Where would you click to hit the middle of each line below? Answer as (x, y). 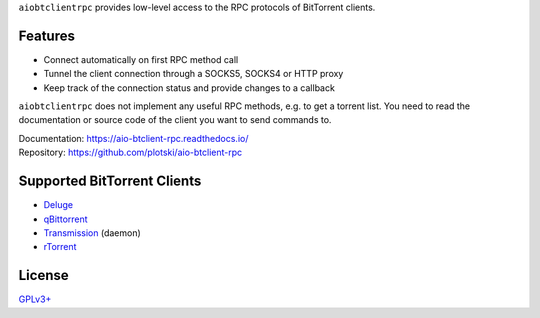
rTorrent (60, 247)
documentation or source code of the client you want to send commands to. (175, 120)
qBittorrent (66, 219)
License (43, 275)
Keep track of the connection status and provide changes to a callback (189, 87)
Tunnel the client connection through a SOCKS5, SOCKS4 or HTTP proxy (193, 74)
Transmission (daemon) (92, 232)
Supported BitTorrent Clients (110, 181)
